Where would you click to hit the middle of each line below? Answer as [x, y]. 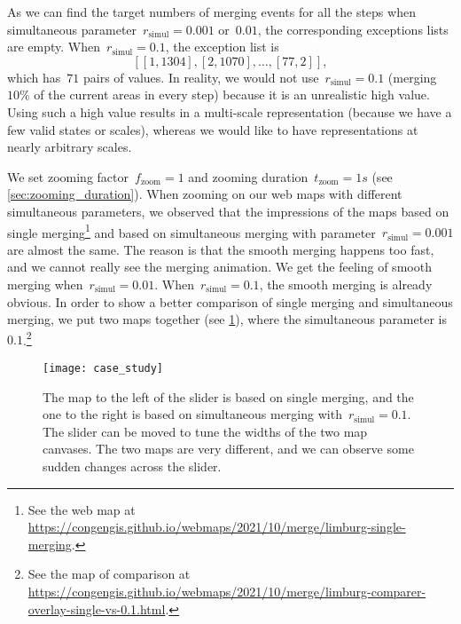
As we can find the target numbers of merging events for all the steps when [211, 12]
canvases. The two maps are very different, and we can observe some [228, 449]
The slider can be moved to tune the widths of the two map [205, 431]
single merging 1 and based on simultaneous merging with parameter [191, 231]
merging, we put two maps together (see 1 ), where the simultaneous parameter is [227, 319]
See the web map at [82, 509]
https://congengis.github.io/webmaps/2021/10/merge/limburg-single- [217, 527]
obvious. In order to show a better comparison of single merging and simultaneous [230, 301]
